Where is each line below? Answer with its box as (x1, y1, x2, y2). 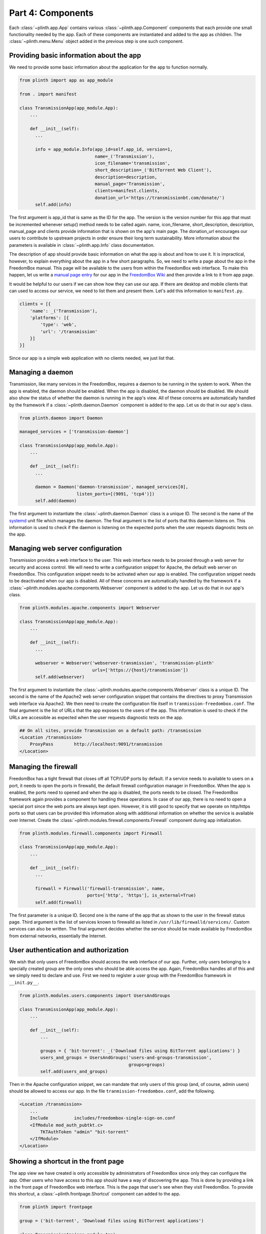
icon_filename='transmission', (95, 160, 170, 166)
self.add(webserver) (35, 674, 85, 680)
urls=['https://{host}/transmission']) (92, 667, 189, 673)
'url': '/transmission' (40, 329, 98, 334)
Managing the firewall (9, 763, 78, 771)
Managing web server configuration (9, 544, 122, 553)
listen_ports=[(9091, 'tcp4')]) (76, 491, 155, 497)
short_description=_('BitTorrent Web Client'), (95, 167, 212, 173)
